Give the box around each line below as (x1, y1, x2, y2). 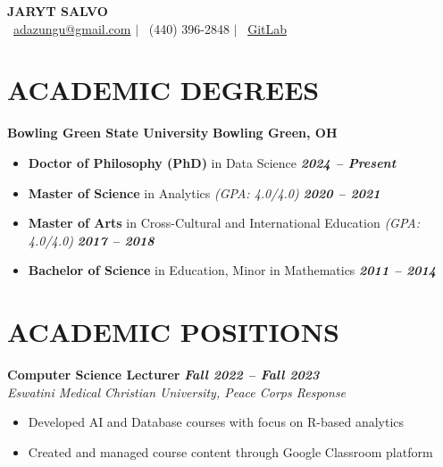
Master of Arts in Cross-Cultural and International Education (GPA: (28, 213, 421, 232)
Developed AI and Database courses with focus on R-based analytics (28, 413, 405, 431)
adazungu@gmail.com (13, 19, 131, 38)
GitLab (247, 19, 288, 38)
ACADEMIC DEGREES (7, 71, 320, 108)
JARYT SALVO (7, 2, 108, 20)
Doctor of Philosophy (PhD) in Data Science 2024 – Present (28, 153, 397, 171)
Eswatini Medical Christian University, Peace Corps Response (7, 382, 347, 401)
